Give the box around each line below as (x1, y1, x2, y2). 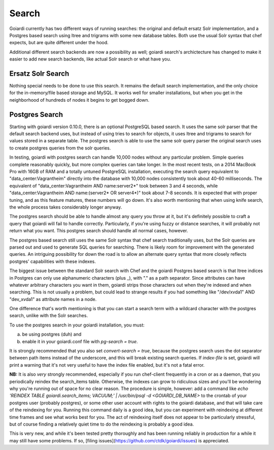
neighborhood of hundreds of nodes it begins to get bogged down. (9, 97, 150, 103)
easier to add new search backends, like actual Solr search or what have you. (9, 56, 172, 62)
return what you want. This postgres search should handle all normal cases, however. (9, 228, 188, 234)
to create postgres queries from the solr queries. (9, 145, 111, 151)
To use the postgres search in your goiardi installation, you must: (9, 322, 145, 328)
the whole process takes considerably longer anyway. (9, 204, 122, 210)
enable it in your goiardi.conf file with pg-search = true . (22, 338, 138, 344)
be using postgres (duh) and (22, 331, 82, 338)
